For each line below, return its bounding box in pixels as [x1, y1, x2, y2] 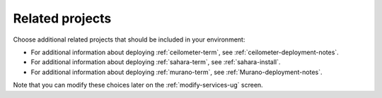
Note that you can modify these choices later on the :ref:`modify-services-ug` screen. [13, 81, 263, 90]
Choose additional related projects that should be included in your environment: [13, 35, 245, 44]
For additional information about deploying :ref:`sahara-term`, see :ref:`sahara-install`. [30, 58, 281, 66]
